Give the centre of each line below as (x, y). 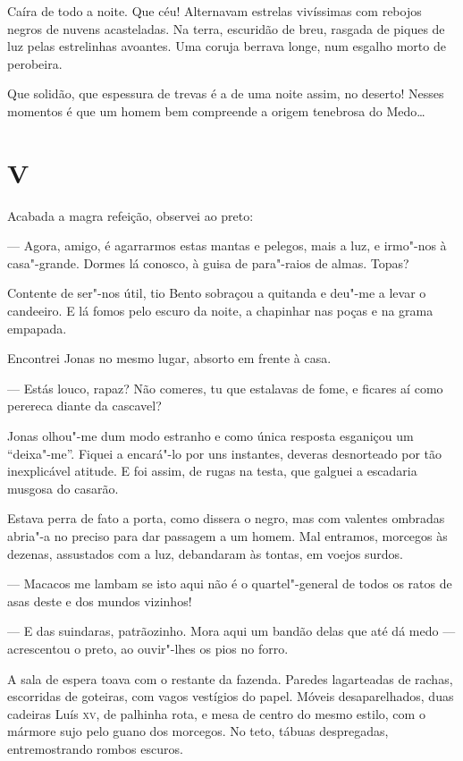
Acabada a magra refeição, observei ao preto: (130, 215)
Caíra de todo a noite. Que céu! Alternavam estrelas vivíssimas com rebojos (215, 11)
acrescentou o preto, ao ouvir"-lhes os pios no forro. (148, 648)
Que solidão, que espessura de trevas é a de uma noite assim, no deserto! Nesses (226, 93)
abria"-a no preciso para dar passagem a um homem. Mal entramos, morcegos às (227, 536)
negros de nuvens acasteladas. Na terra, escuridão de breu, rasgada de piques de (226, 28)
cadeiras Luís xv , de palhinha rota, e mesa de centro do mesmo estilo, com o (216, 713)
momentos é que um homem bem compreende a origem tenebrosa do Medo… (216, 110)
